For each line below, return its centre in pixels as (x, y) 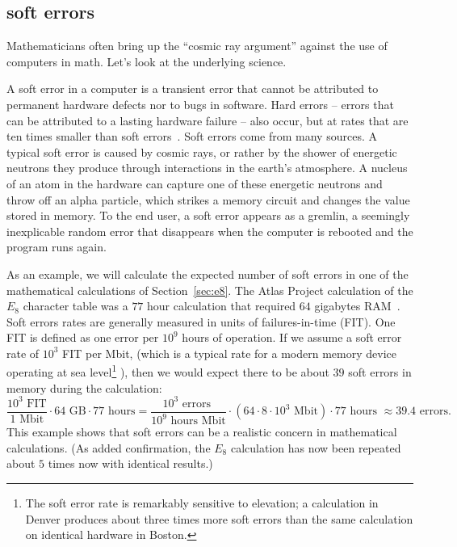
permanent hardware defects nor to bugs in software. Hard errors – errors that (200, 104)
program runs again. (57, 247)
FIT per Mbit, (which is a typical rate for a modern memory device (229, 353)
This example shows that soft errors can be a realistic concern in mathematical (202, 432)
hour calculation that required (222, 306)
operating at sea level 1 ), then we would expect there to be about (168, 371)
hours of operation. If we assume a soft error (292, 337)
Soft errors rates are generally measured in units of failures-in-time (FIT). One (201, 321)
